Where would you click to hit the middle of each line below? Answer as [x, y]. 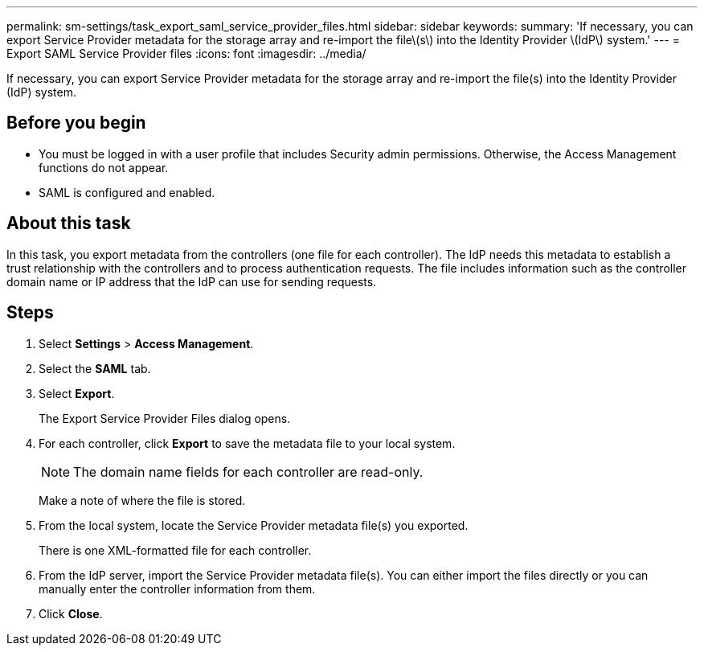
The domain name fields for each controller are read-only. [248, 472]
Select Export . [77, 393]
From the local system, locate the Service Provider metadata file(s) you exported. [254, 525]
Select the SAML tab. [95, 368]
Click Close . [71, 613]
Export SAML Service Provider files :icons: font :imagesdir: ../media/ [186, 53]
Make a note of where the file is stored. [142, 500]
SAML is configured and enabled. [127, 192]
